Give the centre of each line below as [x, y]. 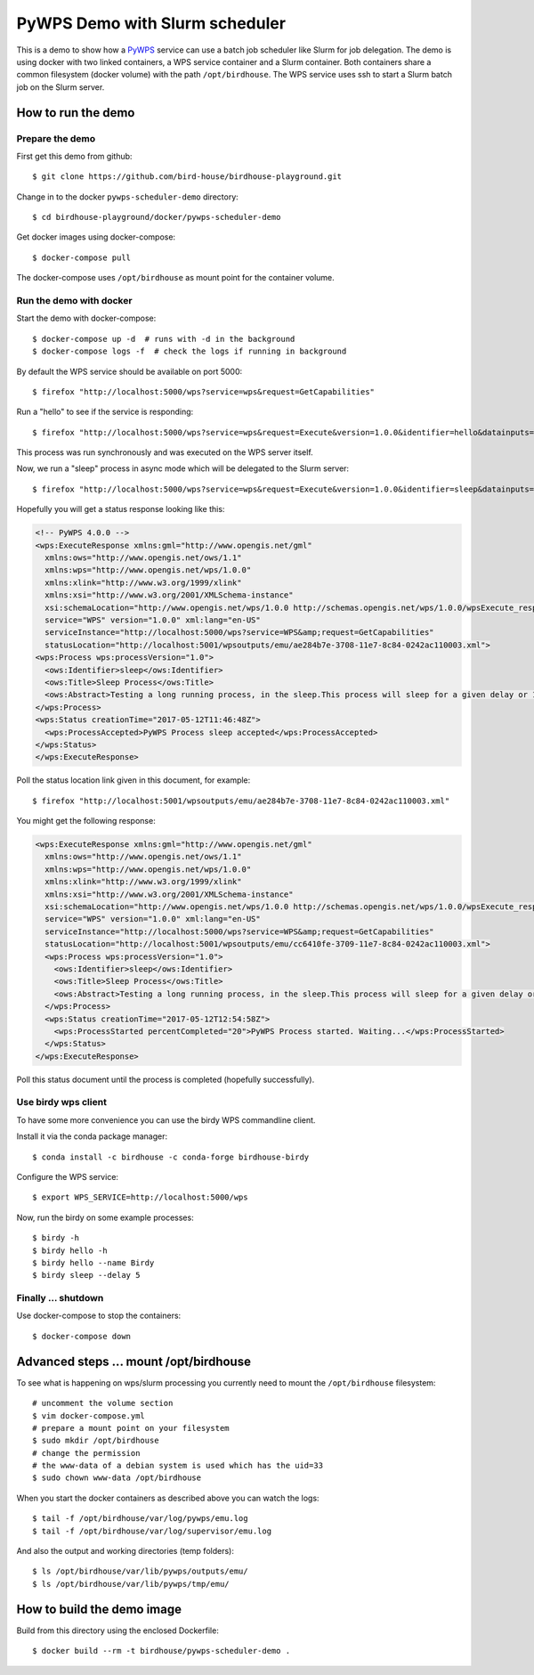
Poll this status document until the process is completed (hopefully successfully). [166, 1079]
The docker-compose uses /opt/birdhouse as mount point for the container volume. [176, 278]
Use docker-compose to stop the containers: [99, 1316]
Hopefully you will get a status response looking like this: [121, 509]
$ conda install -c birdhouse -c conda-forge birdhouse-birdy [171, 1157]
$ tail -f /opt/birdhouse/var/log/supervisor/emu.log [152, 1531]
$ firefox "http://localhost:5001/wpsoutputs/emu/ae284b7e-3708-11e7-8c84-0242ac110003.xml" [241, 801]
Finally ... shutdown [60, 1298]
